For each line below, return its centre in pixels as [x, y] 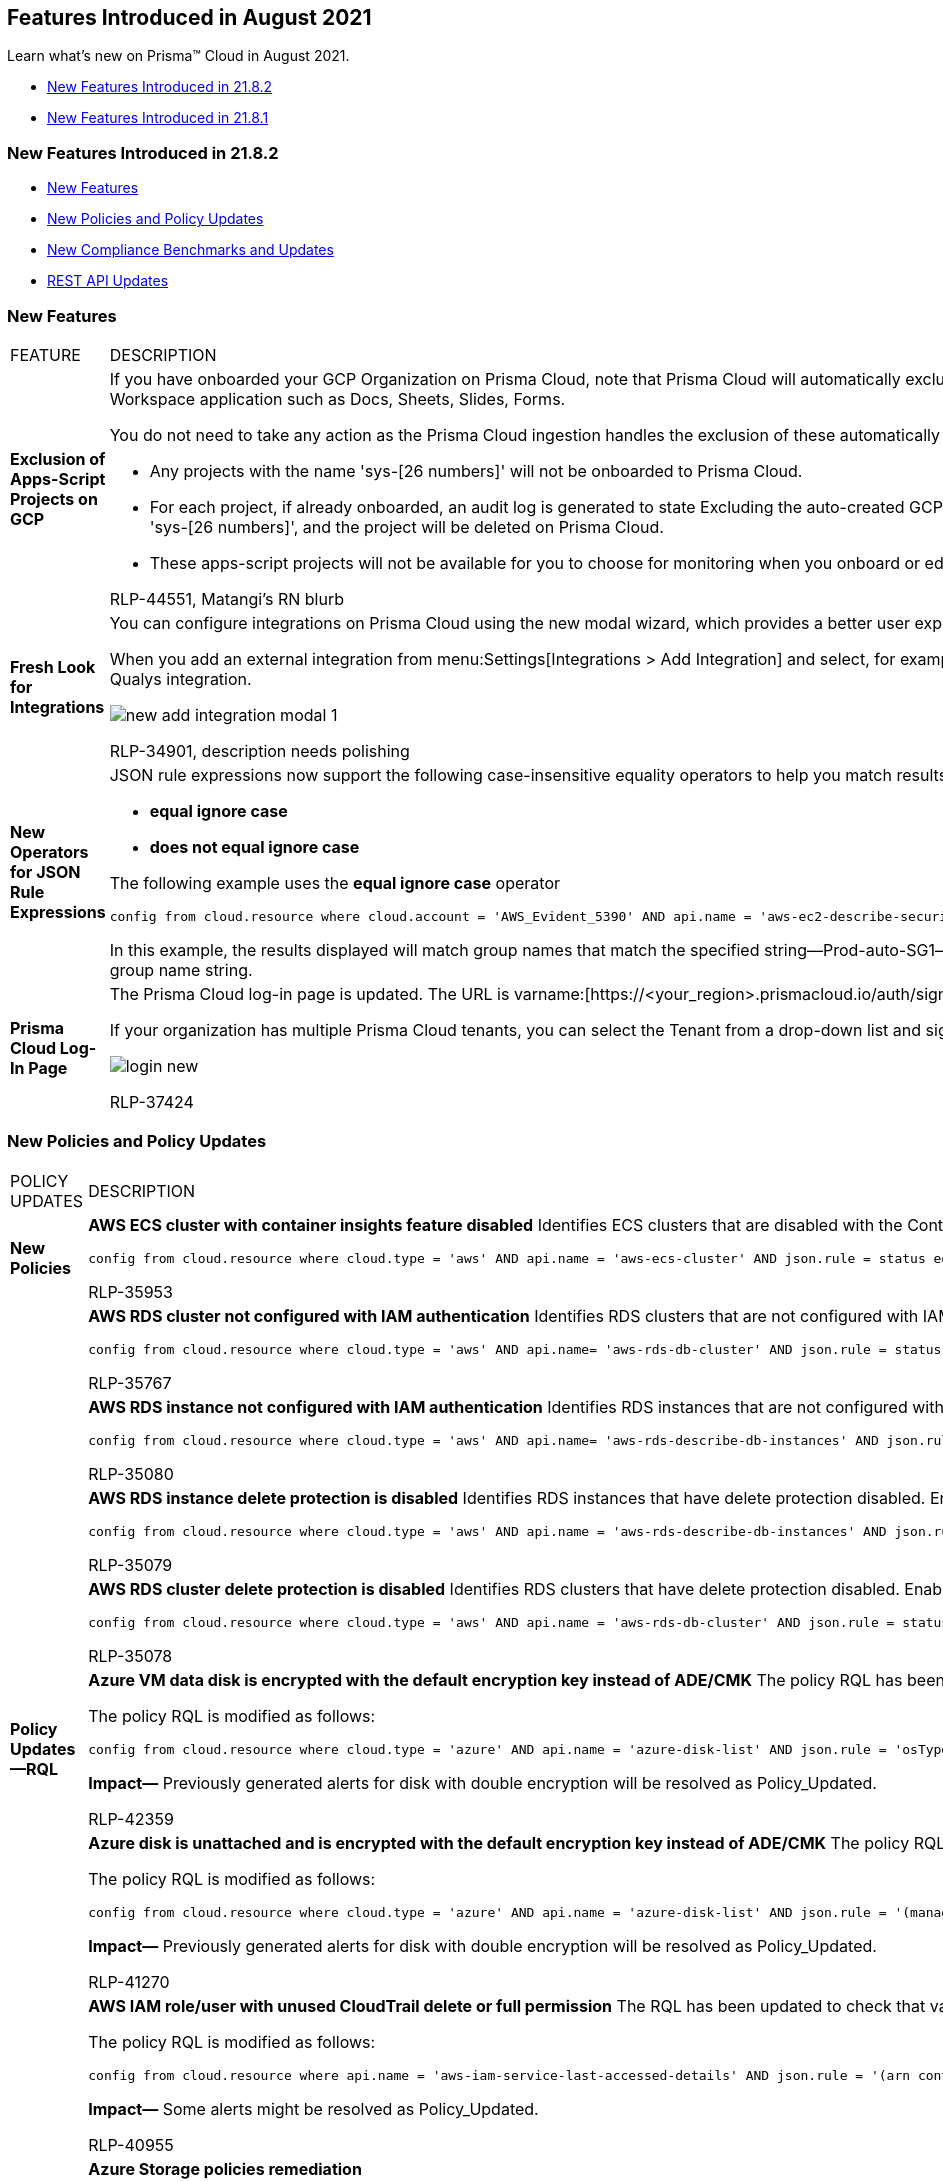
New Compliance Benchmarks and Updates [190, 250]
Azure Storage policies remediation [225, 2168]
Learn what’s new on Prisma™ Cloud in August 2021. [178, 56]
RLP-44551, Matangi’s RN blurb [227, 598]
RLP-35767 [130, 1382]
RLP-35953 [130, 1291]
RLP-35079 [130, 1564]
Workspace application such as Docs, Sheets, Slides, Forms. [337, 398]
